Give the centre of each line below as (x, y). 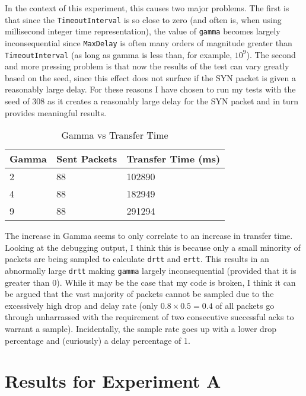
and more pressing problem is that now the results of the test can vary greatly (147, 66)
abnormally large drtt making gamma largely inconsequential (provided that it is (151, 271)
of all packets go (245, 305)
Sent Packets (87, 159)
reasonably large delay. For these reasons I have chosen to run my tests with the (150, 89)
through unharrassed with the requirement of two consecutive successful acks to (149, 317)
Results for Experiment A (113, 381)
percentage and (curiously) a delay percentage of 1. (98, 340)
